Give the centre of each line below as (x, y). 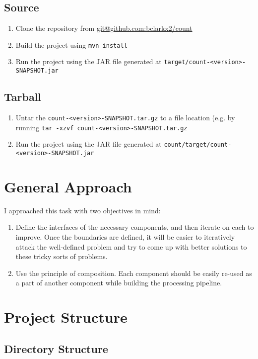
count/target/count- (198, 145)
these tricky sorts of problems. (62, 256)
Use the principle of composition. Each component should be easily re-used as (134, 273)
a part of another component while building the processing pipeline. (119, 283)
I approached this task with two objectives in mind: (82, 210)
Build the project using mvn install (71, 45)
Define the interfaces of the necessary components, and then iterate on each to (135, 227)
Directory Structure (56, 348)
